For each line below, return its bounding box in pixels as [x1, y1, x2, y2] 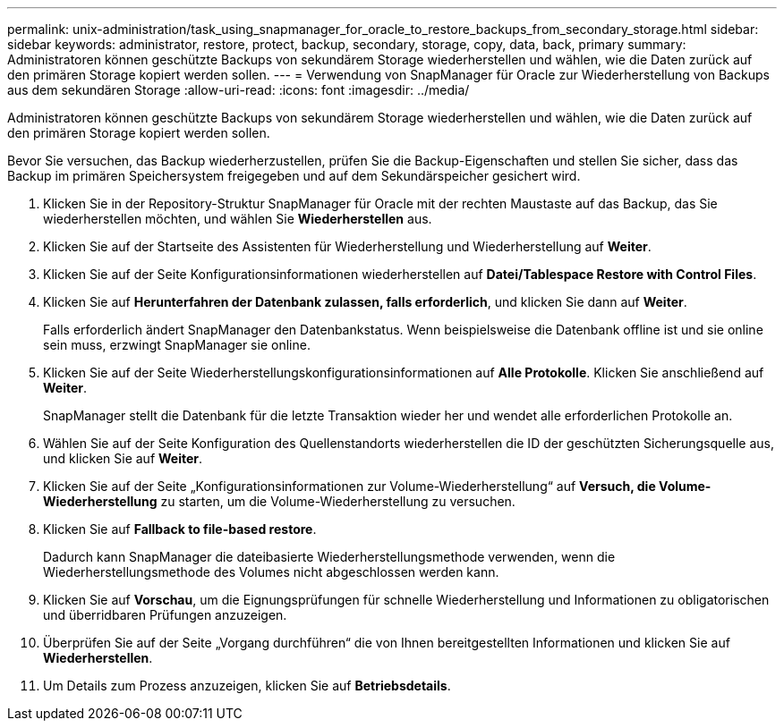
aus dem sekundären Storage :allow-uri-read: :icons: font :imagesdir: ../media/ [7, 82, 470, 97]
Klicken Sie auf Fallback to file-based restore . [43, 521, 317, 537]
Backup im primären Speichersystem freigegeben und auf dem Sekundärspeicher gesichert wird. [7, 168, 581, 183]
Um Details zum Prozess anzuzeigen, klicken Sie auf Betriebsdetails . [43, 678, 451, 693]
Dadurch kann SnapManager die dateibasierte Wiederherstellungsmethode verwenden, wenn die [43, 549, 616, 564]
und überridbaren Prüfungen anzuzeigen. [43, 607, 287, 622]
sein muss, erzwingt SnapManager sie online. [43, 337, 311, 352]
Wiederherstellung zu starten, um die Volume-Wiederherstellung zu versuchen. [43, 494, 516, 509]
